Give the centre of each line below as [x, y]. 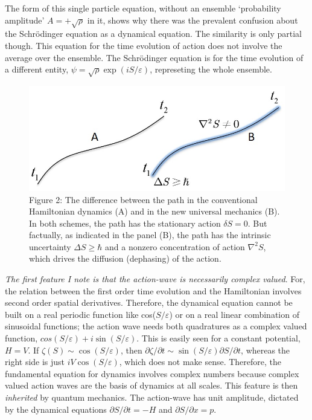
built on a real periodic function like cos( [81, 314]
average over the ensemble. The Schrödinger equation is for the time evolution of [154, 57]
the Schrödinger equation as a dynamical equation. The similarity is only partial [153, 34]
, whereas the [266, 350]
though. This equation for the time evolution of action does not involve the [144, 45]
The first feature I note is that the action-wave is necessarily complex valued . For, [155, 279]
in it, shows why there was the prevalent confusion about [193, 20]
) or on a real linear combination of [234, 314]
